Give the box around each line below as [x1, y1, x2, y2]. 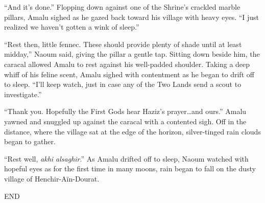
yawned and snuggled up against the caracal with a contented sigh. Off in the [4, 116, 247, 126]
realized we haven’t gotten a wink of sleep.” [4, 21, 139, 32]
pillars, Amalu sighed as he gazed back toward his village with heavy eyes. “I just [4, 11, 259, 22]
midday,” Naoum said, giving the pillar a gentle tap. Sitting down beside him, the [4, 49, 260, 59]
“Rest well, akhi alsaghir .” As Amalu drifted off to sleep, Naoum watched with [4, 153, 249, 164]
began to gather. [4, 136, 56, 147]
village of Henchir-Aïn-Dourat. [4, 173, 100, 184]
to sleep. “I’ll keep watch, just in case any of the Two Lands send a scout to [4, 79, 242, 89]
